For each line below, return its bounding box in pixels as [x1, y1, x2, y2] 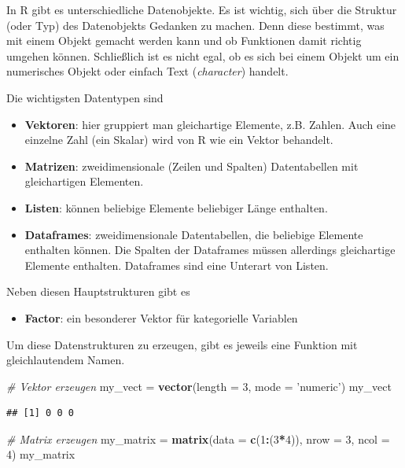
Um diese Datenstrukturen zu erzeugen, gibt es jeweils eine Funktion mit [6, 336, 358, 352]
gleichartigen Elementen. [24, 173, 144, 190]
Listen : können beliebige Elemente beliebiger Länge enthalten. [24, 199, 328, 216]
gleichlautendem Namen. [6, 352, 125, 368]
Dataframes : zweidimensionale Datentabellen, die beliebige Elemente [24, 226, 363, 242]
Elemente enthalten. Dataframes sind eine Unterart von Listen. [24, 256, 329, 273]
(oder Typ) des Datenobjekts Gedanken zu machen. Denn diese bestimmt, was [6, 17, 385, 33]
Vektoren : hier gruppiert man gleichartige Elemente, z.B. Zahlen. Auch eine [24, 116, 396, 132]
